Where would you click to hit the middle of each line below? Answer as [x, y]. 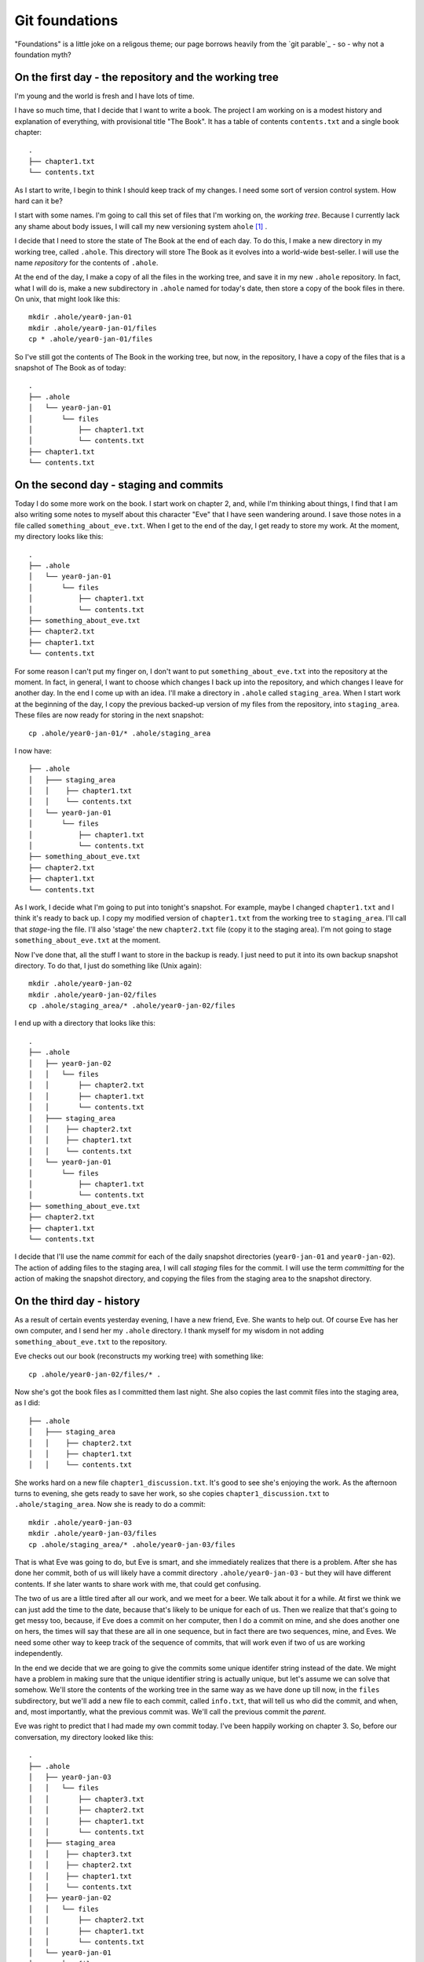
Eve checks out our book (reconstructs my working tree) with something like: [139, 1356]
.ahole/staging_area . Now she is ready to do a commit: [110, 1504]
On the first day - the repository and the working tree [146, 77]
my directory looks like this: [59, 537]
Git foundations [66, 20]
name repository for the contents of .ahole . [86, 262]
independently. [38, 1654]
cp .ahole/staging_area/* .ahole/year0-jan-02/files [132, 1006]
